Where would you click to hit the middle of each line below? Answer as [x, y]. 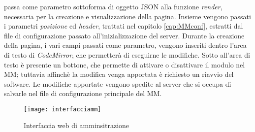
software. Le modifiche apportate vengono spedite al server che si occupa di [118, 83]
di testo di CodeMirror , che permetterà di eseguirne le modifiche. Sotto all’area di [127, 54]
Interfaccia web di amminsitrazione [77, 125]
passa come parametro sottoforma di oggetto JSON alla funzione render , [113, 6]
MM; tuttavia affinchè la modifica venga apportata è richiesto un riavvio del [119, 74]
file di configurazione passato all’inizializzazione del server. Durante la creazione [124, 35]
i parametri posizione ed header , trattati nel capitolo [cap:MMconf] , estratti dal [124, 26]
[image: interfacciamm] [63, 109]
